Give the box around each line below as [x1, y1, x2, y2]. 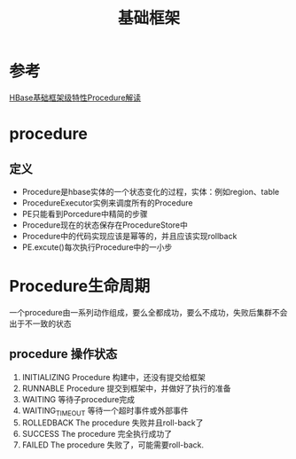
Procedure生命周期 [9, 276, 151, 297]
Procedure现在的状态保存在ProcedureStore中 [21, 219, 188, 230]
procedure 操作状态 [9, 346, 118, 362]
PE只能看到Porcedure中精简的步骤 [21, 208, 148, 219]
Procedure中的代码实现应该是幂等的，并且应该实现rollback [21, 230, 238, 241]
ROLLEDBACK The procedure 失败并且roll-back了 [21, 417, 204, 428]
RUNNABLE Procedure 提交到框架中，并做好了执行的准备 [21, 383, 231, 393]
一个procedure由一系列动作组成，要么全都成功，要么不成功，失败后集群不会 [9, 307, 288, 317]
